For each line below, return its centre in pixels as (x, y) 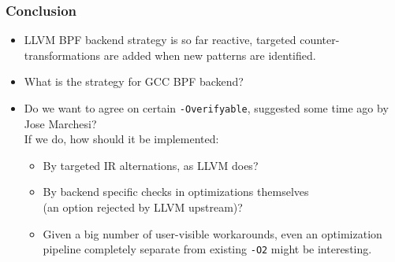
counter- (320, 40)
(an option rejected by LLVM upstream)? (143, 207)
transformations (62, 55)
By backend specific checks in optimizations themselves (176, 192)
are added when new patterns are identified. (210, 55)
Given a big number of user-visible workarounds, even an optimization (212, 233)
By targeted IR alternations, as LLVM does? (151, 165)
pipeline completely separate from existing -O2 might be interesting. (207, 249)
